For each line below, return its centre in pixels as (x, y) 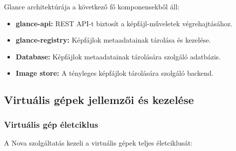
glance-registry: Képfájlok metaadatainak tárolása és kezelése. (113, 40)
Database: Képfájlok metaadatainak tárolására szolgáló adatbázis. (118, 56)
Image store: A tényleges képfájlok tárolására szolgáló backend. (115, 73)
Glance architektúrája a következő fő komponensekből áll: (92, 6)
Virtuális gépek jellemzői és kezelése (99, 100)
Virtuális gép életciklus (51, 124)
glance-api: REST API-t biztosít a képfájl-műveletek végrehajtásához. (124, 23)
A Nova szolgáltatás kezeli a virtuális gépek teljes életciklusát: (98, 142)
